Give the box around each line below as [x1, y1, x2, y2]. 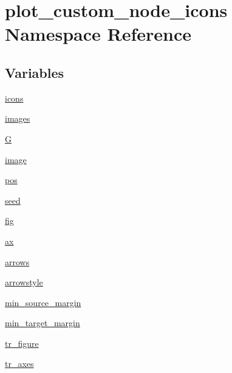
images [5, 112, 30, 125]
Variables [5, 63, 64, 82]
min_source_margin [5, 296, 81, 309]
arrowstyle [5, 276, 43, 288]
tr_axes [5, 357, 34, 370]
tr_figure [5, 336, 39, 349]
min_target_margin [5, 316, 80, 329]
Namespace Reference [5, 21, 191, 46]
